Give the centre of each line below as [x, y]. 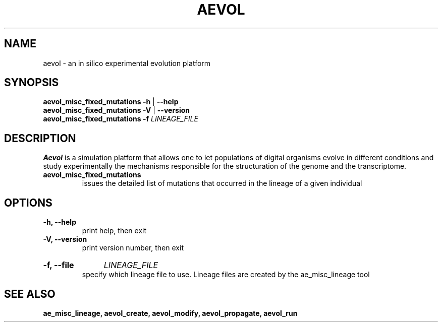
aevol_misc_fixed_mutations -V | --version [117, 110]
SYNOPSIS [32, 83]
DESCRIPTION [40, 138]
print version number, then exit [133, 248]
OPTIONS [28, 203]
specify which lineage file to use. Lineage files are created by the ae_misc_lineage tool [226, 275]
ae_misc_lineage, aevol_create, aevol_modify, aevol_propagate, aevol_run [170, 313]
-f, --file [59, 265]
